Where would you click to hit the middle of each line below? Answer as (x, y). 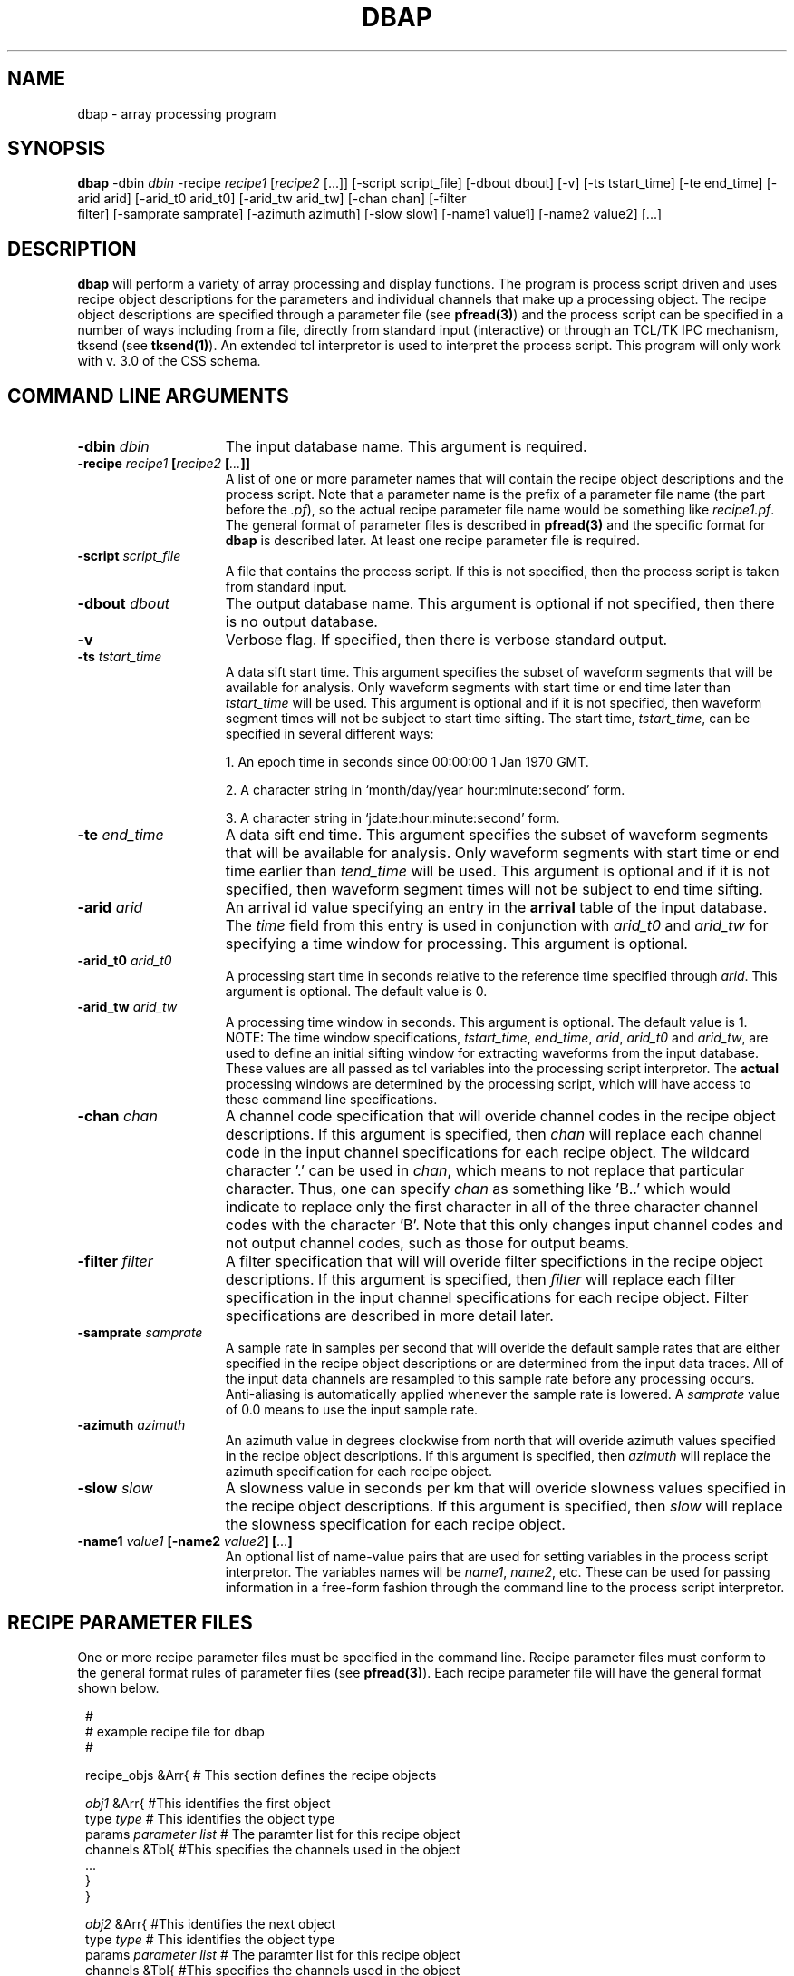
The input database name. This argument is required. (406, 447)
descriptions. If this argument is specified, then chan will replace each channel (494, 1135)
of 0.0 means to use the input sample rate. (352, 1410)
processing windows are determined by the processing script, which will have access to (488, 1084)
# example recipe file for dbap (175, 1731)
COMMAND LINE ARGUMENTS (148, 396)
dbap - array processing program (177, 113)
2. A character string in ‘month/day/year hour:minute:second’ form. (425, 790)
